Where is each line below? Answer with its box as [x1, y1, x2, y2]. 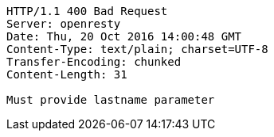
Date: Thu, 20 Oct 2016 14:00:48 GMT [6, 30, 242, 43]
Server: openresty [6, 17, 121, 30]
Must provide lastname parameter [6, 93, 215, 106]
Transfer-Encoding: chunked [6, 55, 182, 68]
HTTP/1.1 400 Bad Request [6, 5, 168, 17]
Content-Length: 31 [6, 68, 127, 81]
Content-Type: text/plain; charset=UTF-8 [6, 43, 268, 55]
